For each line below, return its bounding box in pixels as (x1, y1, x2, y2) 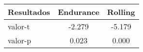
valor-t (8, 21, 30, 32)
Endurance (57, 6, 100, 17)
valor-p (8, 35, 31, 46)
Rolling (107, 6, 135, 17)
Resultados (8, 6, 50, 17)
